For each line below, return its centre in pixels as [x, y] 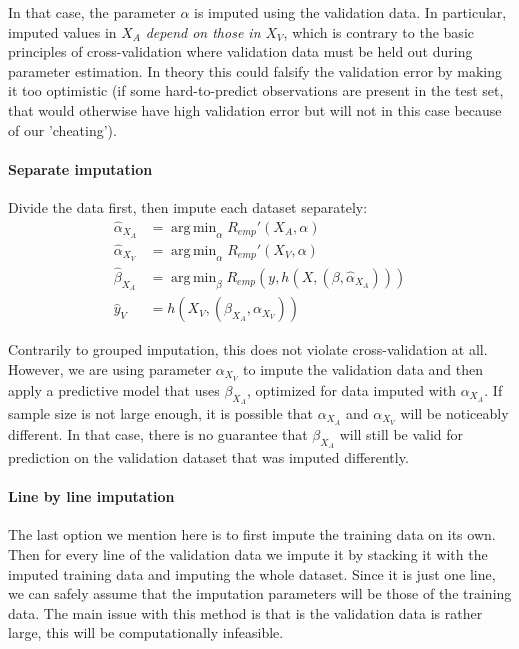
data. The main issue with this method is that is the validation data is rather [245, 612]
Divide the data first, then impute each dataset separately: [188, 206]
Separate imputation [80, 168]
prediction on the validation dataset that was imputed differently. [208, 456]
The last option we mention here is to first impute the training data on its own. [252, 534]
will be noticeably [454, 412]
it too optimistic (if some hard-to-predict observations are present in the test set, [256, 90]
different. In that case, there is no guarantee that [158, 433]
